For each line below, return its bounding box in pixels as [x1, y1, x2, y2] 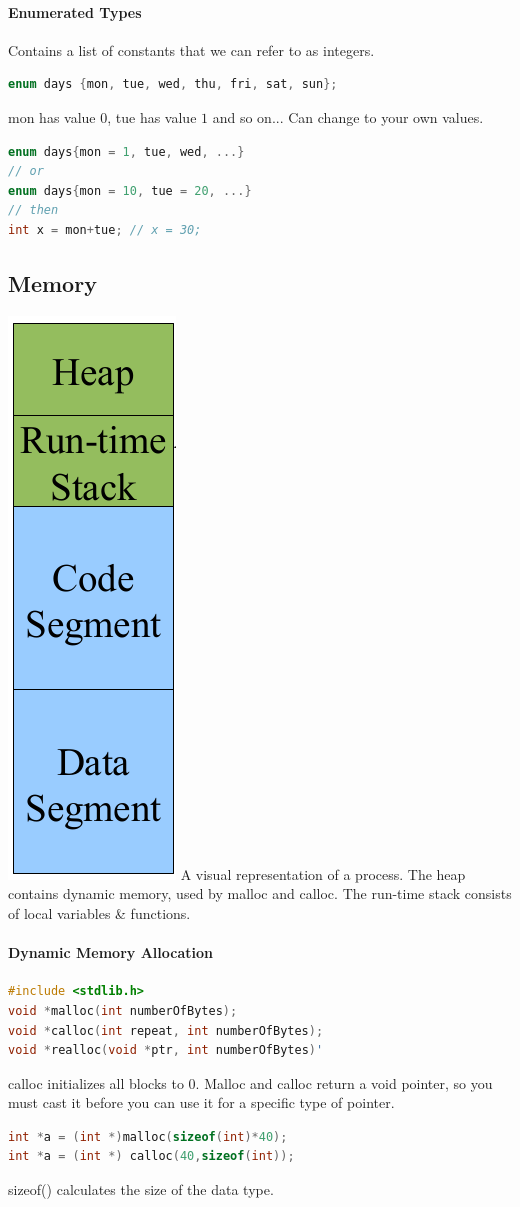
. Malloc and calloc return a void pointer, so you [195, 1072, 493, 1093]
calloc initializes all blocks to [8, 1072, 184, 1093]
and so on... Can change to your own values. [212, 106, 484, 127]
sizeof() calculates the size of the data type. [8, 1179, 274, 1200]
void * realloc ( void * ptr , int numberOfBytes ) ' [8, 1043, 324, 1058]
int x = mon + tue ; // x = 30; [8, 222, 202, 237]
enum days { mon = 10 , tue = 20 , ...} [8, 183, 252, 198]
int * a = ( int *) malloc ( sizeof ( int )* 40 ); [8, 1129, 288, 1144]
